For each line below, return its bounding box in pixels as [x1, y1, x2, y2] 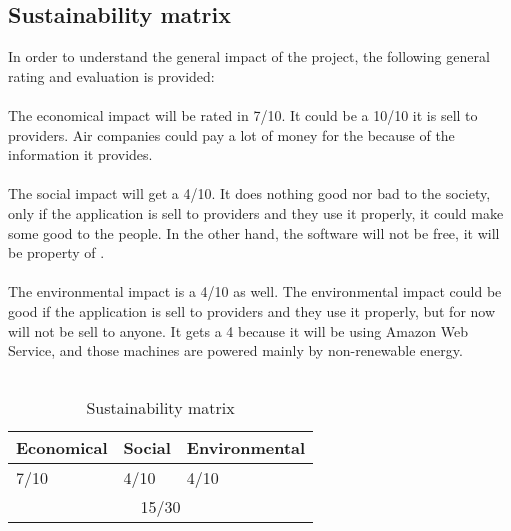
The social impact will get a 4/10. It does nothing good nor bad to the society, [8, 183, 491, 204]
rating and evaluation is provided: [8, 65, 215, 86]
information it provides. [8, 144, 153, 165]
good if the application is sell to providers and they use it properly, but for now [8, 300, 496, 321]
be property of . [8, 242, 105, 263]
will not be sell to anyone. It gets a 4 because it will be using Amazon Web [8, 320, 468, 341]
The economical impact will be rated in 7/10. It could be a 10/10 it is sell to [8, 104, 478, 125]
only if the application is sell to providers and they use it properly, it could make [8, 202, 504, 223]
